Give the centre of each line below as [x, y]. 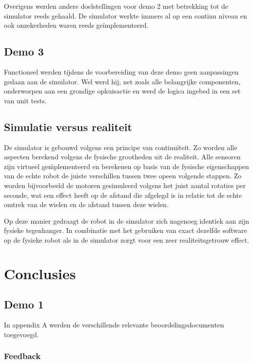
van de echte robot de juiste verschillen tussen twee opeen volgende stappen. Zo [123, 176]
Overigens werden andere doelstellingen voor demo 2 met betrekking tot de [116, 6]
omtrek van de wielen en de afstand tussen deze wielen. [86, 204]
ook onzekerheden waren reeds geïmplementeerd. [76, 25]
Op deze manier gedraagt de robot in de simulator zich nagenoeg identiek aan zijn [127, 220]
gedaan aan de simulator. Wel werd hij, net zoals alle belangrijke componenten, [122, 81]
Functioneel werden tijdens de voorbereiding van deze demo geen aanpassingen [121, 71]
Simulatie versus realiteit [68, 126]
